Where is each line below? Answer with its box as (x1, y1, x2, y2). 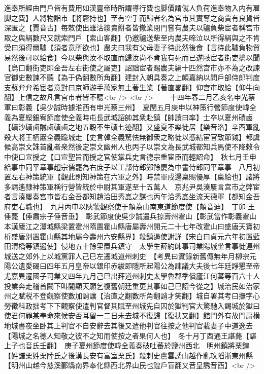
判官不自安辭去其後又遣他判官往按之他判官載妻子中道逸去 (60, 320, 253, 330)
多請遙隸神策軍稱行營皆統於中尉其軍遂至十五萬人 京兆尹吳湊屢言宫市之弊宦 (4, 181, 260, 192)
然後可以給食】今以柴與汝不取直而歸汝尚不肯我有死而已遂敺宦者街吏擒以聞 (11, 52, 260, 62)
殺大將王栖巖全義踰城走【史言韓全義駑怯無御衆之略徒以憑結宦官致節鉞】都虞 (4, 131, 260, 142)
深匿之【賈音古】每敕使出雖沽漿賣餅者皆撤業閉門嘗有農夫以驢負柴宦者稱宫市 (4, 22, 260, 33)
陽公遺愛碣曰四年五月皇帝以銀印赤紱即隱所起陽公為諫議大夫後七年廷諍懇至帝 (4, 260, 260, 271)
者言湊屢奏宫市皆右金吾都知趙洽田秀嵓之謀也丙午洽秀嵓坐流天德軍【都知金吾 (4, 191, 260, 202)
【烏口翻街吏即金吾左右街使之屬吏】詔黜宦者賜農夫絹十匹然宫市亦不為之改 (4, 62, 253, 72)
